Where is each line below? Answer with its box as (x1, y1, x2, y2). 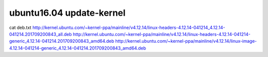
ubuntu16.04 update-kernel (9, 7, 126, 18)
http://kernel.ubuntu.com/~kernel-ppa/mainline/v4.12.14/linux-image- (115, 38, 257, 44)
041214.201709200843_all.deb (9, 31, 72, 37)
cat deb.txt (9, 25, 32, 30)
